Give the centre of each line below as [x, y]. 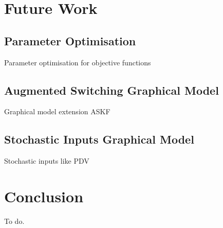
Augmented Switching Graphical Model [112, 90]
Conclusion [44, 196]
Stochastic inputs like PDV [47, 161]
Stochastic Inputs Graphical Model [99, 139]
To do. [14, 221]
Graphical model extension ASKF [57, 111]
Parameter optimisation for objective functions [78, 62]
